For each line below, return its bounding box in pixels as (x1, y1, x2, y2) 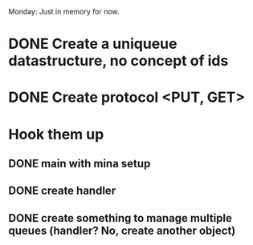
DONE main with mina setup (8, 156, 151, 171)
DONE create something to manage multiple (8, 211, 233, 225)
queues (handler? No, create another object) (8, 223, 236, 237)
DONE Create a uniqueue (8, 35, 178, 53)
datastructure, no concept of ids (8, 52, 229, 70)
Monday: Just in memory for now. (8, 7, 120, 16)
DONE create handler (8, 184, 116, 198)
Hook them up (8, 125, 104, 143)
